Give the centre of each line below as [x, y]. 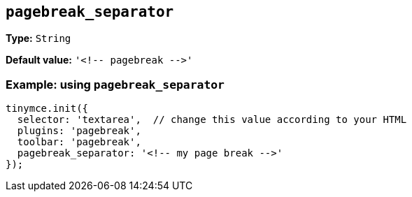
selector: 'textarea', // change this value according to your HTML [212, 120]
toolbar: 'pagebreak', [79, 142]
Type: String [38, 38]
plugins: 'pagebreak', [79, 131]
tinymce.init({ [47, 109]
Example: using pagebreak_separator [115, 84]
